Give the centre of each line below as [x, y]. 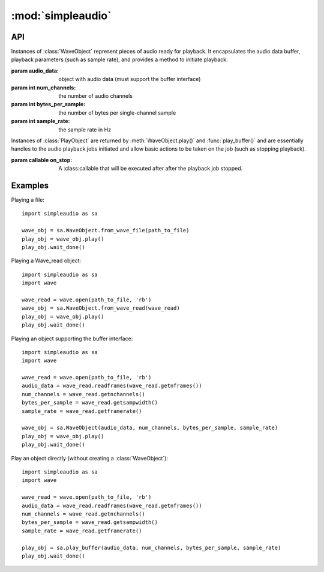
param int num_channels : [43, 88]
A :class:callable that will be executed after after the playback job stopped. [151, 169]
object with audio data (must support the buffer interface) [130, 79]
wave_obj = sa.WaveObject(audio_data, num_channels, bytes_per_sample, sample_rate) [150, 428]
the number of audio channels [96, 96]
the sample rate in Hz [85, 130]
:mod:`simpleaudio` [61, 16]
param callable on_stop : [42, 160]
